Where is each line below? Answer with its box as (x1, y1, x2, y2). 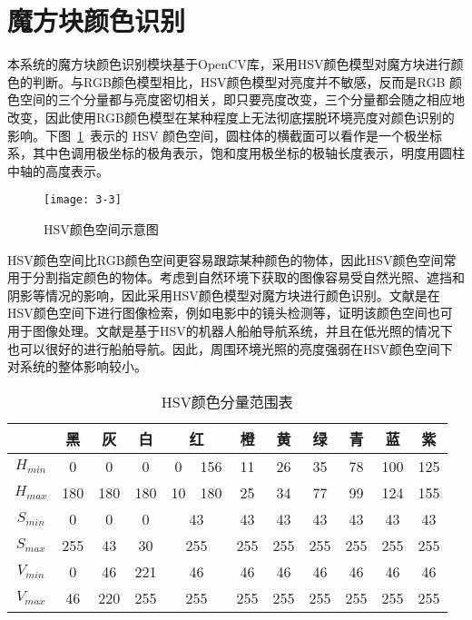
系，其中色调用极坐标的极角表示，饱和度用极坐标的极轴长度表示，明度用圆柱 (7, 143, 465, 162)
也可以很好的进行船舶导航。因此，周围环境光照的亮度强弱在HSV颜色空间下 (7, 339, 453, 358)
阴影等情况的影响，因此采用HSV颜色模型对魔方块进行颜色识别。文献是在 (7, 285, 440, 304)
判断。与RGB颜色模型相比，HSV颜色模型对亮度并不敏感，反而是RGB (32, 72, 446, 91)
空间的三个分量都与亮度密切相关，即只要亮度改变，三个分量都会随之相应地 (19, 90, 465, 109)
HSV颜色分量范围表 (161, 390, 293, 412)
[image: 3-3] (44, 193, 122, 207)
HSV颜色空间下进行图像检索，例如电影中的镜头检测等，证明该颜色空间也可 (7, 303, 453, 322)
